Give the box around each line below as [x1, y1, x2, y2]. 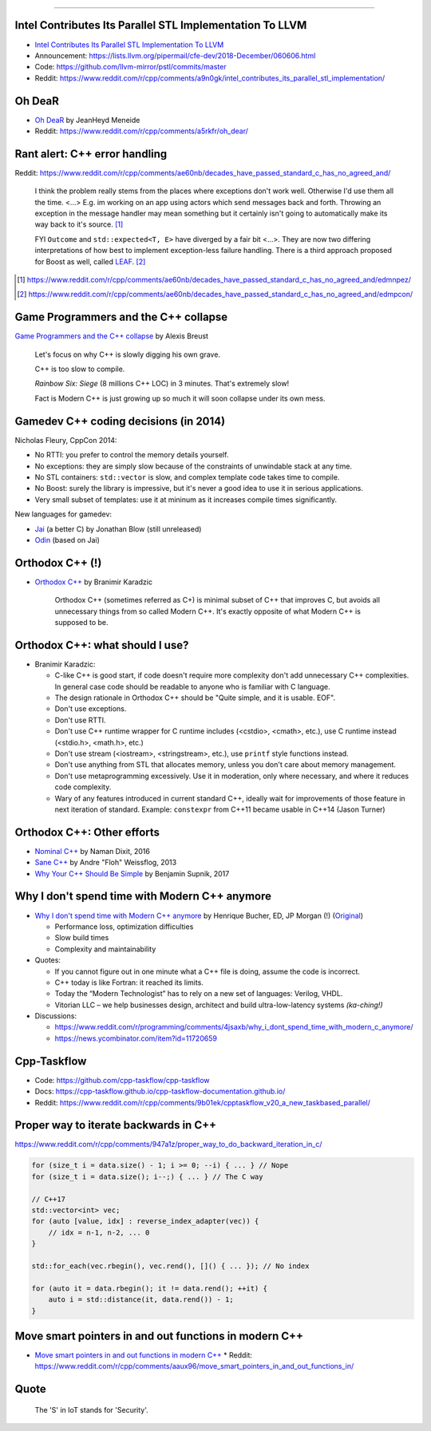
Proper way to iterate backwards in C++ [14, 1118, 217, 1133]
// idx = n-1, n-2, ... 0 [48, 1227, 150, 1237]
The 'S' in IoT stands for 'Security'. [34, 1405, 149, 1414]
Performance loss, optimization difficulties [54, 922, 194, 931]
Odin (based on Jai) [34, 535, 100, 544]
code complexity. [54, 782, 112, 792]
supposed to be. [54, 617, 109, 627]
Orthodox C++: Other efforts [14, 825, 160, 839]
